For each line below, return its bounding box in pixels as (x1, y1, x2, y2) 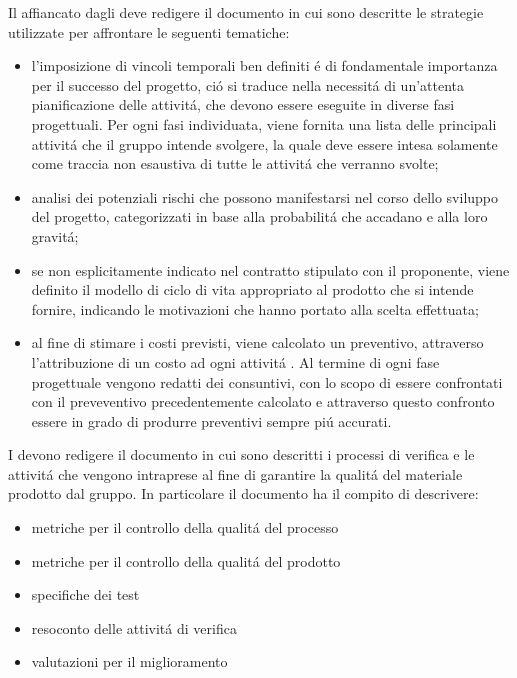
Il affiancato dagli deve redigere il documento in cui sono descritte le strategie (8, 2, 484, 22)
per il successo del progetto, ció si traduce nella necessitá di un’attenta (31, 74, 465, 95)
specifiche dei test (31, 584, 140, 605)
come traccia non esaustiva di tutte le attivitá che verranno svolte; (31, 153, 439, 174)
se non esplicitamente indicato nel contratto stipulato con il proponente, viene (31, 259, 510, 280)
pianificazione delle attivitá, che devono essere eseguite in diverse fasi (31, 94, 455, 115)
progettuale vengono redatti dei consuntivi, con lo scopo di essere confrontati (31, 371, 503, 392)
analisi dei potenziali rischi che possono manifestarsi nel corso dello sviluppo (31, 186, 499, 207)
